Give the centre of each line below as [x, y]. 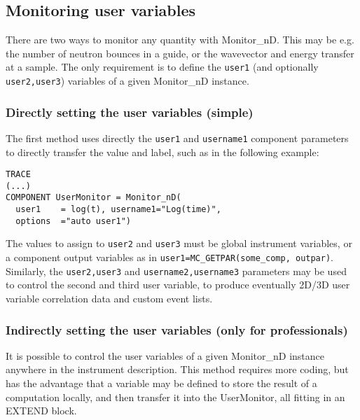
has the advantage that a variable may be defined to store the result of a [161, 383]
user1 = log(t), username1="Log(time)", [118, 210]
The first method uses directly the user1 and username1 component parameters [177, 138]
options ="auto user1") [73, 221]
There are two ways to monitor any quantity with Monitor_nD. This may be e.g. [180, 40]
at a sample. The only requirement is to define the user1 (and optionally [162, 67]
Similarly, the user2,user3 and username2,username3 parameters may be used [176, 271]
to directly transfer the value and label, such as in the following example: [162, 152]
